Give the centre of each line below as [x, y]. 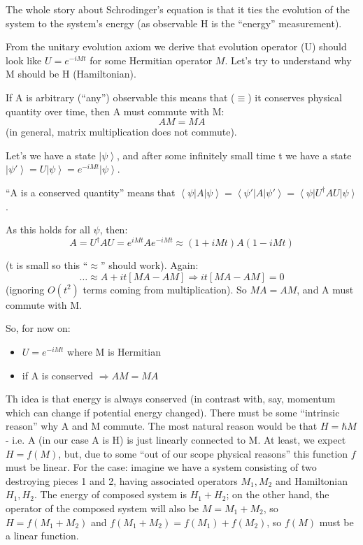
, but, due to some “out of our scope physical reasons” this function [203, 453]
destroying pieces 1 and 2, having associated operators [122, 480]
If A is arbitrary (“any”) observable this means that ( [120, 97]
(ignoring [25, 289]
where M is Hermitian [114, 351]
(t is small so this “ [47, 265]
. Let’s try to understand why [288, 60]
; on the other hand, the [278, 494]
